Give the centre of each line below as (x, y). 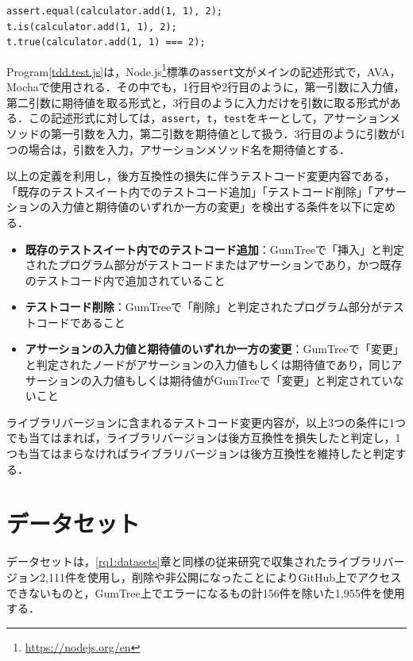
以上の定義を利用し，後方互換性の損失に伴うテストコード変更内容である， (201, 176)
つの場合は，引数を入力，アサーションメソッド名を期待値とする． (178, 149)
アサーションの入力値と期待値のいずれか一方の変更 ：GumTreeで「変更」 (214, 349)
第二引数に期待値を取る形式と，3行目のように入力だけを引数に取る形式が (198, 102)
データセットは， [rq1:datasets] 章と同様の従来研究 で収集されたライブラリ (195, 561)
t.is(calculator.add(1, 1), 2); (92, 27)
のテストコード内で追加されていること (125, 280)
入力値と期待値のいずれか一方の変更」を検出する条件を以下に (212, 207)
